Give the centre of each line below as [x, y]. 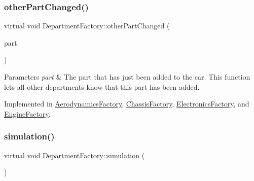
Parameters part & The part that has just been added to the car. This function [127, 77]
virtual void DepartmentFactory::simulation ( [75, 155]
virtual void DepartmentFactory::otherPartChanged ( [87, 26]
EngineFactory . [27, 113]
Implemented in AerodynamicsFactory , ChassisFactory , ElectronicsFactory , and [127, 104]
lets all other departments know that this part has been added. [102, 86]
